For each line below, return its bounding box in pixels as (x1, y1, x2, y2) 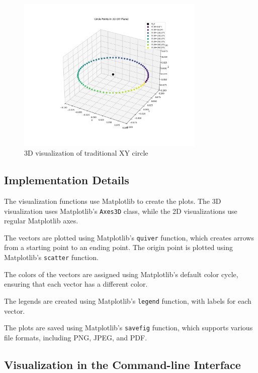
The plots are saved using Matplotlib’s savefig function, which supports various (4, 322, 253, 333)
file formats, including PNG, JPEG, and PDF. (4, 332, 147, 342)
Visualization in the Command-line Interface (4, 356, 241, 372)
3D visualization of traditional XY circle (24, 148, 148, 158)
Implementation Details (4, 172, 129, 188)
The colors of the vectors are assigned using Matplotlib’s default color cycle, (4, 269, 238, 279)
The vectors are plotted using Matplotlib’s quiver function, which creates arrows (4, 232, 254, 242)
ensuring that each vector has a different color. (4, 279, 148, 289)
